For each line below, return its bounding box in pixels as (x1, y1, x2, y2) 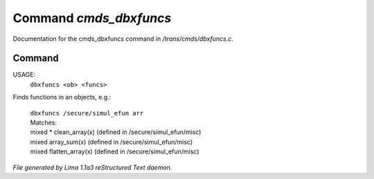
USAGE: (12, 70, 36, 79)
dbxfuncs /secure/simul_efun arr (30, 109, 144, 117)
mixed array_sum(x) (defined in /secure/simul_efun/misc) (30, 138, 193, 146)
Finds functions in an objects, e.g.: (12, 93, 112, 102)
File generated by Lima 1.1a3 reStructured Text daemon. (12, 163, 172, 171)
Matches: (30, 118, 57, 127)
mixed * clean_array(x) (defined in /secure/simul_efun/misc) (30, 128, 202, 136)
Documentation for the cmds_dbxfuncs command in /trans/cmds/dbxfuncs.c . (12, 35, 233, 43)
